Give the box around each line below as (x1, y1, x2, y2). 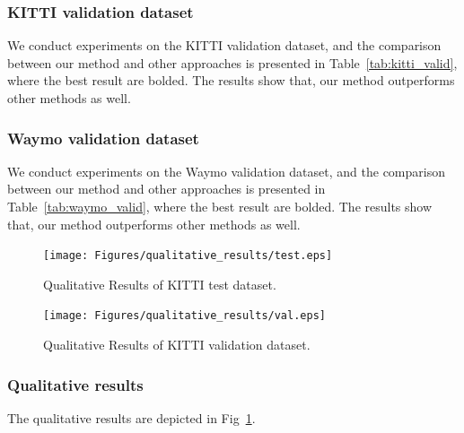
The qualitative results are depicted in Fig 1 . (7, 408, 256, 427)
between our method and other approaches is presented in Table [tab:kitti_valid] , (7, 53, 458, 72)
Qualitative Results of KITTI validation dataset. (43, 335, 311, 354)
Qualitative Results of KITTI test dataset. (43, 274, 276, 293)
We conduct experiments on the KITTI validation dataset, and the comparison (7, 36, 442, 55)
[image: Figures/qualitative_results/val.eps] (43, 309, 326, 323)
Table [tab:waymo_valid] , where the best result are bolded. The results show (7, 197, 433, 215)
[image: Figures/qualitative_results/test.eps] (43, 249, 333, 263)
